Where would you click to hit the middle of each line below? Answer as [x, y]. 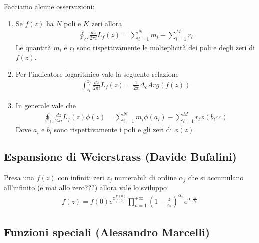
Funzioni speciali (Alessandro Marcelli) [107, 232]
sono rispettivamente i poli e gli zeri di [113, 130]
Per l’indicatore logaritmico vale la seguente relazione [97, 73]
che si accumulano [216, 177]
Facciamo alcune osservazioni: [49, 6]
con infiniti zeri [81, 177]
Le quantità [33, 47]
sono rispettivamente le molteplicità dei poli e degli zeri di [166, 47]
